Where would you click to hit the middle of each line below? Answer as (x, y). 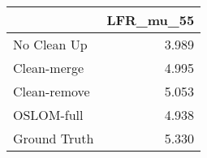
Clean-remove (52, 91)
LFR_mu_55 (151, 20)
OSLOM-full (48, 115)
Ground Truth (54, 138)
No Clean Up (50, 44)
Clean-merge (49, 68)
